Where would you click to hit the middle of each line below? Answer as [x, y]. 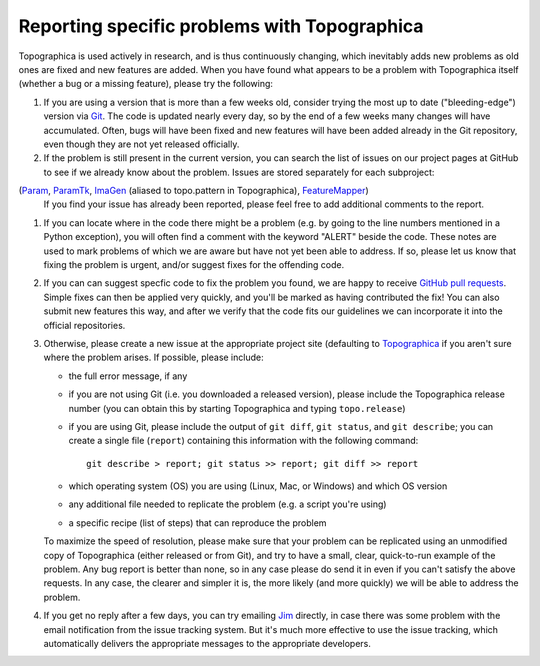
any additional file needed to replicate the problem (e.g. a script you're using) [227, 504]
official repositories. [84, 325]
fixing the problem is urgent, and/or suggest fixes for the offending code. [194, 265]
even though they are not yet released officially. [141, 144]
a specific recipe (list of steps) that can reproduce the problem [197, 522]
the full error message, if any [128, 376]
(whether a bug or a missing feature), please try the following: [146, 84]
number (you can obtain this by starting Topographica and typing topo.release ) [237, 408]
